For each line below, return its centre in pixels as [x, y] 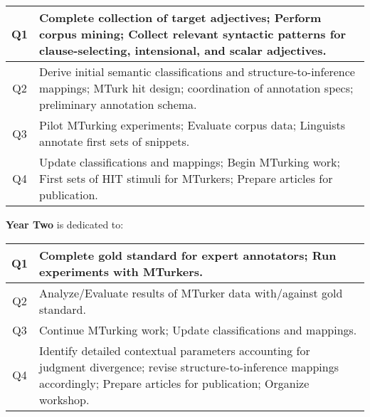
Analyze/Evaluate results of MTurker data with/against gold [191, 292]
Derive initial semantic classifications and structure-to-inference [197, 72]
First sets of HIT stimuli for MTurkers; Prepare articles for [186, 178]
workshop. [64, 399]
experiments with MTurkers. [121, 271]
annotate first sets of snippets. [115, 141]
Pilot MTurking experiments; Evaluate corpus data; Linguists [192, 125]
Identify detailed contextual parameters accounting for [175, 350]
